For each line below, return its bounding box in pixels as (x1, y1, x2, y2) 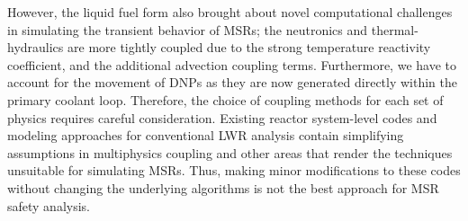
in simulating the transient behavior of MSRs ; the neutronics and (7, 20, 368, 39)
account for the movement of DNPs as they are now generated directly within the (7, 73, 458, 92)
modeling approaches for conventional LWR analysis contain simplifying (7, 126, 404, 145)
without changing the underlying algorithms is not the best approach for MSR (7, 178, 439, 197)
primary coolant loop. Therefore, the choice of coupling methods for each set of (7, 90, 444, 109)
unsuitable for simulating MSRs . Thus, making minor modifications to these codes (7, 161, 461, 180)
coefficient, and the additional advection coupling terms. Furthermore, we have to (7, 55, 456, 74)
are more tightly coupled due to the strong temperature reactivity (67, 38, 431, 57)
